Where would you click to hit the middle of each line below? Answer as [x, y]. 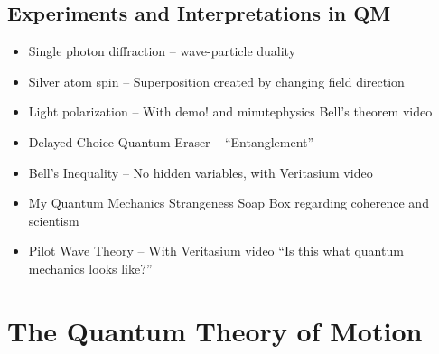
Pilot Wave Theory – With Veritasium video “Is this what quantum [216, 251]
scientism [54, 220]
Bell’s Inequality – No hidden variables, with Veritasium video [201, 172]
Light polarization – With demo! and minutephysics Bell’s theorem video [230, 112]
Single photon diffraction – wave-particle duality [162, 51]
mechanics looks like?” [90, 268]
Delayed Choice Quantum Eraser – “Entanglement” [171, 141]
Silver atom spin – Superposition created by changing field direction [216, 81]
